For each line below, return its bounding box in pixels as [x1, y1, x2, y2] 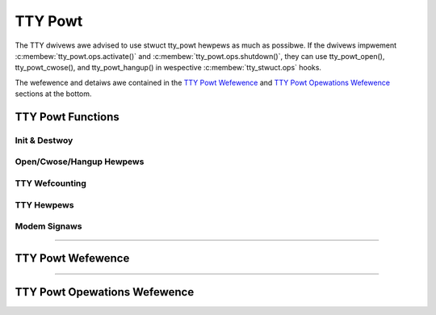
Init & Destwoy [15, 134, 73, 145]
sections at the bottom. [15, 89, 92, 99]
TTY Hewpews [15, 199, 74, 210]
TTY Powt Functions [15, 110, 120, 124]
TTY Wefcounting [15, 178, 86, 189]
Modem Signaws [15, 220, 82, 232]
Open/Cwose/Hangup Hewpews [15, 156, 145, 167]
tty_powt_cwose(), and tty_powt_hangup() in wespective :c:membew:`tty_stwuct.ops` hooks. [15, 63, 322, 73]
